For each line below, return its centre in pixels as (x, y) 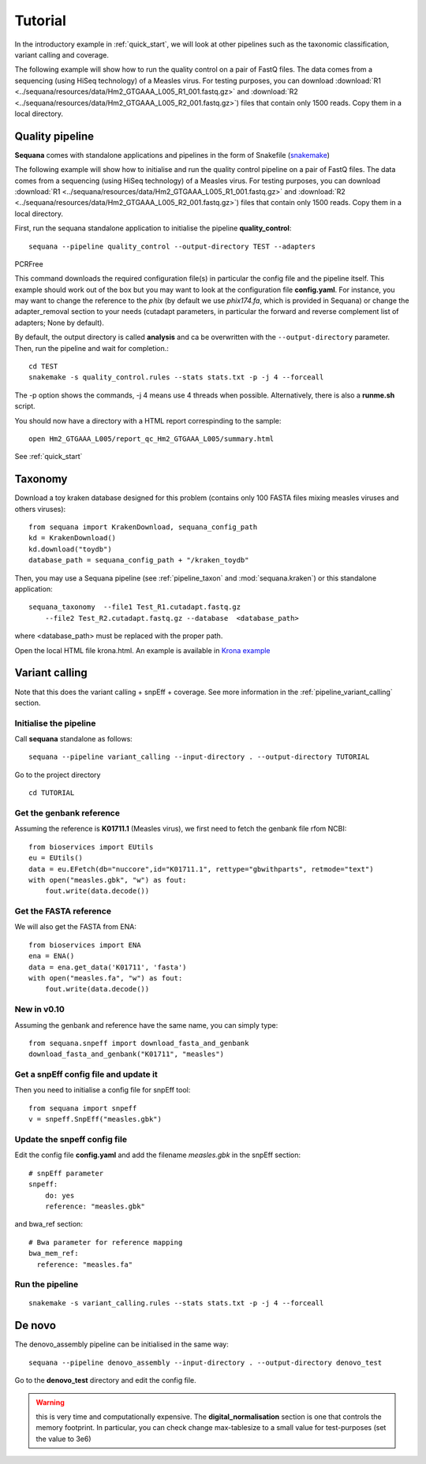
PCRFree (29, 263)
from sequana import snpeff (83, 1108)
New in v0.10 (39, 1010)
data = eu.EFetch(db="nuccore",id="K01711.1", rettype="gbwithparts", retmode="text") (201, 869)
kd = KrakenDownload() (73, 538)
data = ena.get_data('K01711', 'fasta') (108, 967)
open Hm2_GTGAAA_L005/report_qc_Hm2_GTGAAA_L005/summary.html (151, 439)
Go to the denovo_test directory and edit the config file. (105, 1380)
